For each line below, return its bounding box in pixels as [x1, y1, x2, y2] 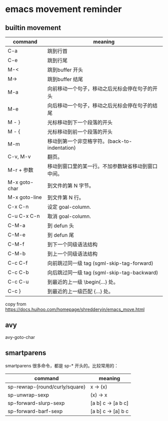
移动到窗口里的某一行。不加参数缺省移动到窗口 [47, 163, 158, 170]
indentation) [47, 144, 76, 151]
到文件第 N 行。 [47, 194, 84, 201]
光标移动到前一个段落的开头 [47, 129, 113, 135]
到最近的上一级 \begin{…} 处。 [47, 279, 119, 285]
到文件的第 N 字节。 [47, 182, 94, 189]
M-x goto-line [7, 194, 42, 201]
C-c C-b [7, 269, 29, 276]
